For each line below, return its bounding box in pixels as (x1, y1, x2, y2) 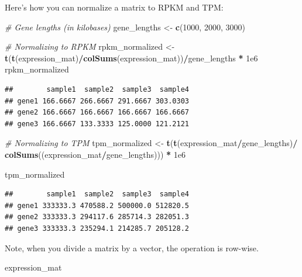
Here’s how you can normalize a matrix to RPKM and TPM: (5, 1, 224, 13)
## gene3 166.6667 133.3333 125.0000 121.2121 (5, 119, 189, 128)
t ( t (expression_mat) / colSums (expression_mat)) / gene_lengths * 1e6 (5, 51, 258, 64)
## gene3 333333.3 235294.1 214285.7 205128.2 (5, 224, 189, 233)
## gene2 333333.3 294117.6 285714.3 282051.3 (5, 213, 189, 221)
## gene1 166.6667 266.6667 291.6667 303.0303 (5, 96, 189, 105)
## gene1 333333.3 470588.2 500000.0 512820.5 (5, 201, 189, 210)
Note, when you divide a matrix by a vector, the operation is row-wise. (5, 241, 259, 254)
